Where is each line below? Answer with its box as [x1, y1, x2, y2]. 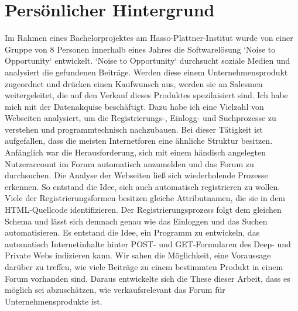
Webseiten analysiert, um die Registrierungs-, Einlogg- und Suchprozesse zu [5, 112, 276, 124]
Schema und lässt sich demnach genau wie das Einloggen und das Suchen [5, 215, 268, 227]
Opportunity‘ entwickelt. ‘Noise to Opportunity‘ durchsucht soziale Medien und [5, 54, 290, 67]
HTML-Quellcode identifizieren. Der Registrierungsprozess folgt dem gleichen [5, 203, 282, 216]
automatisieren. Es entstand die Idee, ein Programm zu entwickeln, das [5, 226, 260, 239]
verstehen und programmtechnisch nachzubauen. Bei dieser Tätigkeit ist [5, 123, 263, 135]
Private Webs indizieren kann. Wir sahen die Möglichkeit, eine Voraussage [5, 249, 271, 261]
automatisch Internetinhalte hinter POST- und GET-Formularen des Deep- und [5, 237, 291, 250]
